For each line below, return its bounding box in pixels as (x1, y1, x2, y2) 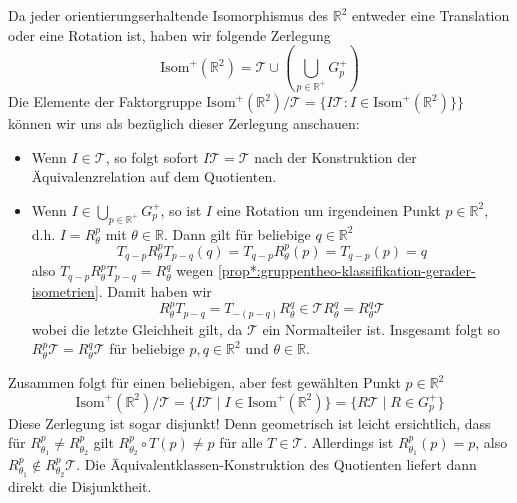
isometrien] (31, 280, 99, 301)
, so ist (160, 199, 202, 220)
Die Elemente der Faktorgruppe (8, 91, 202, 112)
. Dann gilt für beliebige (163, 223, 311, 244)
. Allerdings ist (303, 432, 394, 453)
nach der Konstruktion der (254, 146, 417, 167)
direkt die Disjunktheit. (8, 475, 152, 496)
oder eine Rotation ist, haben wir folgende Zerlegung (8, 24, 331, 45)
